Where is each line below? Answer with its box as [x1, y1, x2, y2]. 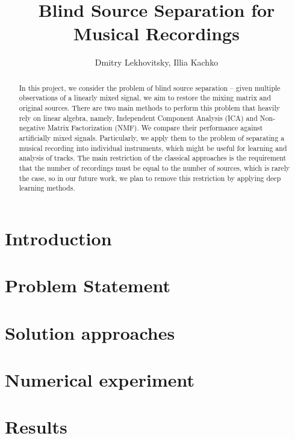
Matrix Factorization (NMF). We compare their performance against [47, 123, 263, 133]
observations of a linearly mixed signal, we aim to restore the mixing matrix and [19, 93, 272, 103]
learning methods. [19, 183, 75, 193]
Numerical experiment [5, 367, 195, 392]
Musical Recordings [73, 21, 240, 46]
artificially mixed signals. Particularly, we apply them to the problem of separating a [19, 132, 285, 143]
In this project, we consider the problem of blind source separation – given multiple [19, 82, 281, 93]
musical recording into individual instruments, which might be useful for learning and [19, 143, 287, 153]
